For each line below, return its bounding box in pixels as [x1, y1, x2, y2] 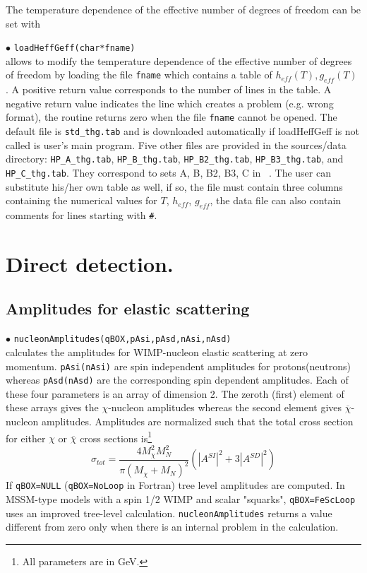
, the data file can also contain [210, 193, 342, 208]
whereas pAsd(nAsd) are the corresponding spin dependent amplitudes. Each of [6, 372, 349, 387]
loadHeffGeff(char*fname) [13, 43, 136, 54]
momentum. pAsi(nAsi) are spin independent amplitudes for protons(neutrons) [6, 358, 351, 373]
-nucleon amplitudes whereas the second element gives [108, 400, 342, 415]
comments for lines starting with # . [6, 208, 157, 223]
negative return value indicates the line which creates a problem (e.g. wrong [6, 95, 334, 110]
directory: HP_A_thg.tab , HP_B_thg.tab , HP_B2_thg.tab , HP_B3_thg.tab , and [6, 151, 344, 166]
